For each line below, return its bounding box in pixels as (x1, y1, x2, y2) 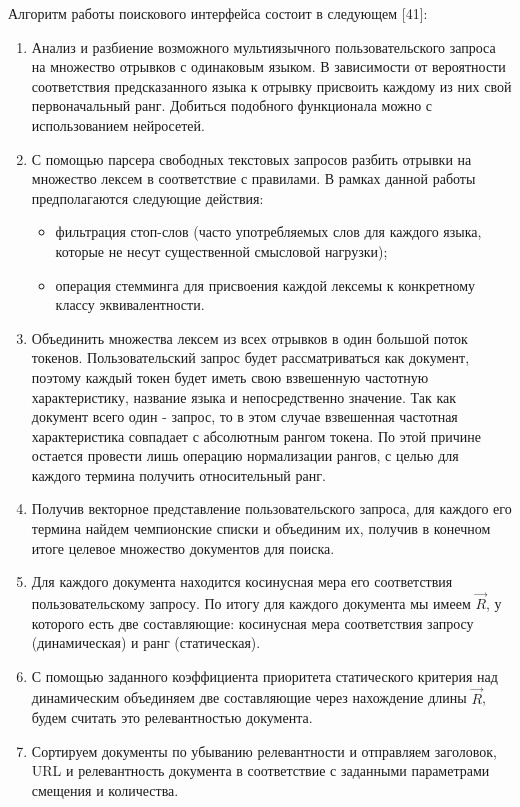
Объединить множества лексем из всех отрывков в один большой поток (31, 327, 468, 348)
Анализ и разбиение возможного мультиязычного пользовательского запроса (31, 36, 496, 57)
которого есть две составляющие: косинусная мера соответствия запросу (31, 612, 474, 633)
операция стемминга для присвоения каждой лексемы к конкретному (55, 274, 476, 295)
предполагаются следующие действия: (31, 187, 264, 208)
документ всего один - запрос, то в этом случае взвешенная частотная (31, 406, 458, 427)
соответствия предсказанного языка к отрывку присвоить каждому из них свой (31, 75, 512, 96)
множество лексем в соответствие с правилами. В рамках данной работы (31, 168, 476, 189)
